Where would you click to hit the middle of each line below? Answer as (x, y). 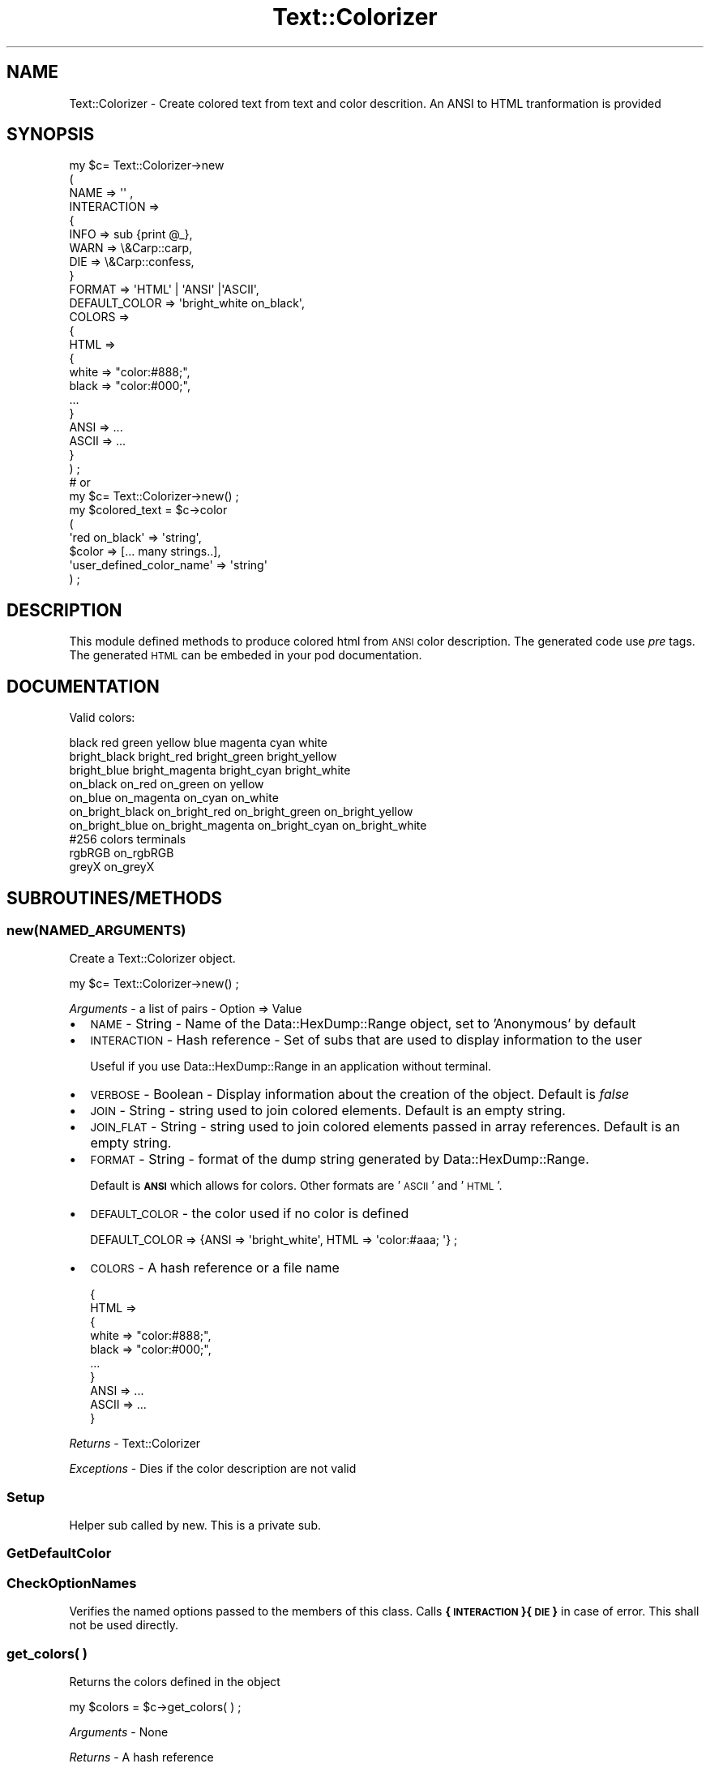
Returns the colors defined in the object (175, 1681)
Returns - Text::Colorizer (135, 1444)
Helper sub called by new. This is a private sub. (195, 1526)
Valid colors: (102, 718)
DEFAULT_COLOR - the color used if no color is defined (250, 1214)
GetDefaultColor (59, 1553)
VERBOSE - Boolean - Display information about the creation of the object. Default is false (360, 1094)
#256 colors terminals (128, 839)
